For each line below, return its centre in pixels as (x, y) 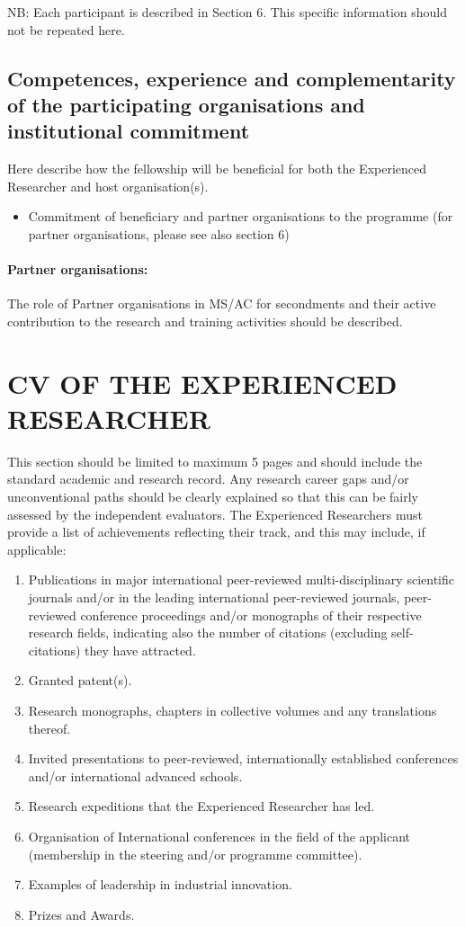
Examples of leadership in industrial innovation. (160, 884)
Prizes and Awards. (81, 914)
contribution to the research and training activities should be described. (205, 321)
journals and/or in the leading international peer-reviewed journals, (214, 597)
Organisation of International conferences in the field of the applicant (219, 836)
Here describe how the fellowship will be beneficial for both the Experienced (217, 169)
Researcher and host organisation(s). (108, 186)
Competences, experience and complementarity (232, 78)
